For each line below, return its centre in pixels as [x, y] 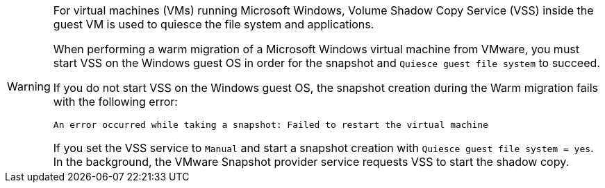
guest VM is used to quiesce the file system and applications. [214, 24]
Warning [29, 86]
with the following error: [115, 102]
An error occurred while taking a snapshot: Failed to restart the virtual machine [271, 125]
